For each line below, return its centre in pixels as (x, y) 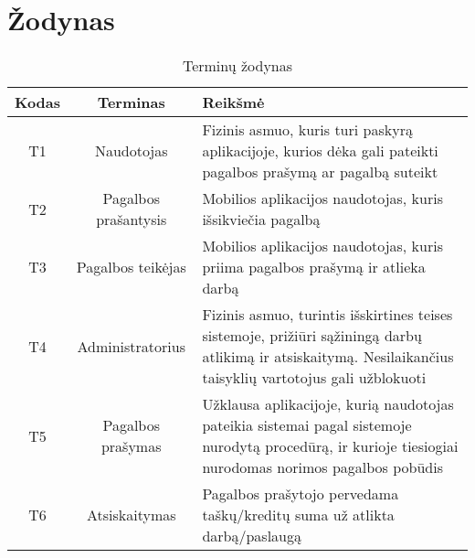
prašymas (131, 446)
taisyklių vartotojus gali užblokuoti (314, 378)
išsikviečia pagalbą (261, 220)
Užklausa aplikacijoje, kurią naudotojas (328, 404)
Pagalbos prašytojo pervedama (301, 494)
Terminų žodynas (237, 66)
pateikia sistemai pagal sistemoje (307, 425)
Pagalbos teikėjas (131, 267)
